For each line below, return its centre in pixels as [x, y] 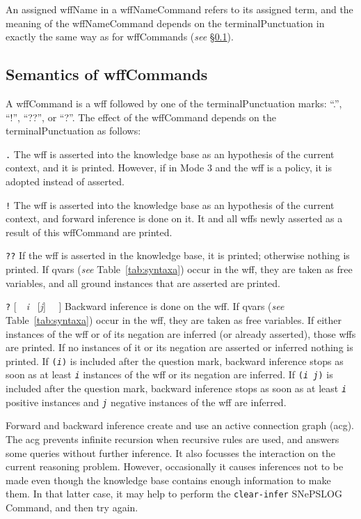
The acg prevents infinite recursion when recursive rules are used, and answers [173, 439]
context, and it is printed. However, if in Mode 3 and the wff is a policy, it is [169, 168]
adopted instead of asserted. [65, 181]
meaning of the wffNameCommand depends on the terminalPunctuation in [165, 23]
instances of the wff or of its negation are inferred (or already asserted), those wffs [181, 333]
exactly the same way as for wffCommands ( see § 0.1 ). [120, 37]
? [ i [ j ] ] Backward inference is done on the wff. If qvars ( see [145, 306]
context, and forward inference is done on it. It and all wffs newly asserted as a [174, 218]
